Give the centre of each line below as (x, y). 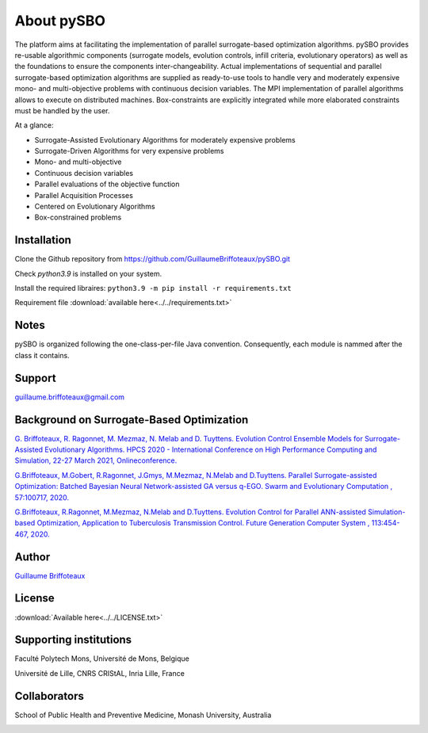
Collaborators (50, 696)
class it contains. (42, 355)
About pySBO (60, 21)
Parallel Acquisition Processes (84, 195)
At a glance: (34, 125)
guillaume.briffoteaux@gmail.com (70, 397)
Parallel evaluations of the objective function (107, 184)
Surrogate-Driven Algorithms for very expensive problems (129, 151)
